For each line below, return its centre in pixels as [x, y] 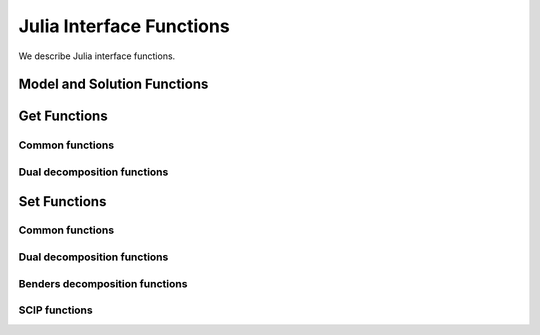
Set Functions [62, 201]
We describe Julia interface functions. [97, 56]
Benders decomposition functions [103, 283]
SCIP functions [56, 310]
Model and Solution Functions [113, 84]
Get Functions [63, 116]
